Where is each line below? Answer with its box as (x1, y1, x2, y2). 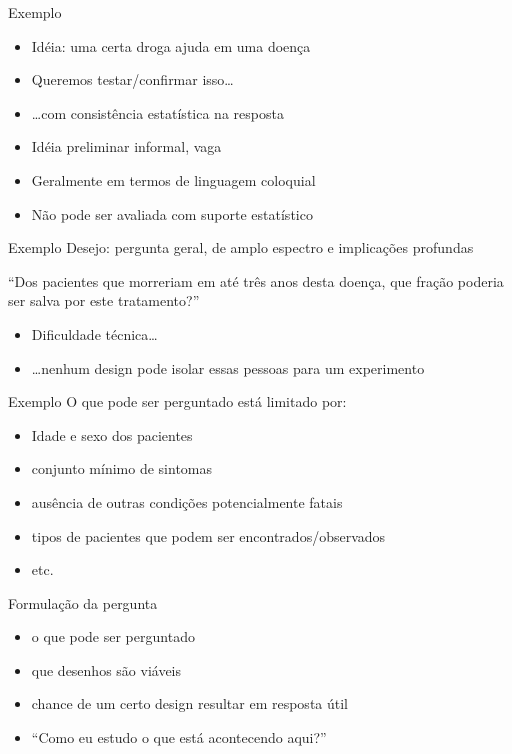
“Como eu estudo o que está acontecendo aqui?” (31, 727, 327, 748)
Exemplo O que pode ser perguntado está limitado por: (8, 391, 347, 412)
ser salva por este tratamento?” (8, 290, 200, 311)
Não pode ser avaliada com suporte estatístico (31, 203, 313, 224)
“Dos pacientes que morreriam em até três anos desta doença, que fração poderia (8, 270, 504, 291)
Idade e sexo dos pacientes (31, 424, 193, 445)
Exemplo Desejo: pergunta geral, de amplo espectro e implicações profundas (8, 237, 474, 258)
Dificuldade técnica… (31, 323, 158, 344)
